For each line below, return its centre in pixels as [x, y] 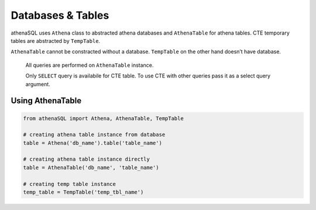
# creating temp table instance [70, 184]
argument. [38, 84]
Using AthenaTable [46, 101]
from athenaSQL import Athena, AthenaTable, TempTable [103, 118]
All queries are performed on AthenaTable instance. [90, 65]
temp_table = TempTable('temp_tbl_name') [83, 192]
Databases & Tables [60, 15]
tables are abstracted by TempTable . [56, 40]
